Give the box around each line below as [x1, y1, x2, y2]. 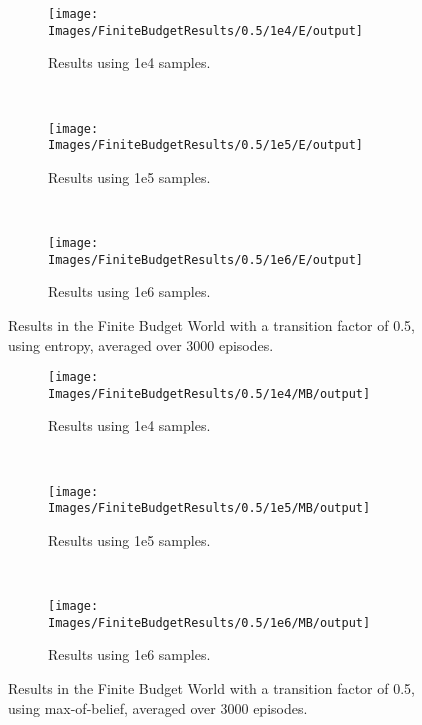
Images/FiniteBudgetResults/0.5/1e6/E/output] [48, 252, 363, 267]
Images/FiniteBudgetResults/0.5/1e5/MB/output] [48, 501, 371, 516]
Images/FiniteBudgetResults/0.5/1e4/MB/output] [48, 386, 371, 401]
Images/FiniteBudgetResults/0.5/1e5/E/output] [48, 138, 363, 153]
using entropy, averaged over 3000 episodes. [8, 334, 274, 355]
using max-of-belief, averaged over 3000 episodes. [8, 697, 308, 718]
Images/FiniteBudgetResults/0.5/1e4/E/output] [48, 23, 363, 38]
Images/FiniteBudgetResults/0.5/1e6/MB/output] [48, 615, 371, 630]
